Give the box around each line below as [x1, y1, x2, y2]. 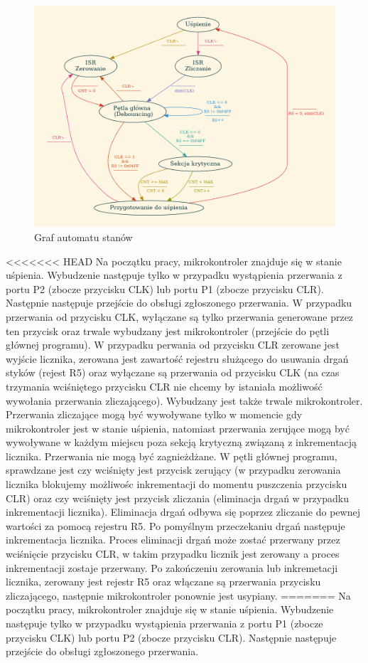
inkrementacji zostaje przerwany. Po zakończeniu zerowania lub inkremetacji [6, 560, 338, 575]
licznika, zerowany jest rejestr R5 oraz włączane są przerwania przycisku [6, 574, 321, 589]
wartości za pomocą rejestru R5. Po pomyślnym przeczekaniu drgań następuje [6, 518, 345, 533]
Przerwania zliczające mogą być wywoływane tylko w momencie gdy [6, 407, 303, 422]
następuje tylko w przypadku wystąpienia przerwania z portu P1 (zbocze [6, 616, 323, 630]
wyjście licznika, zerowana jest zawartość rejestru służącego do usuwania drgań [6, 351, 349, 366]
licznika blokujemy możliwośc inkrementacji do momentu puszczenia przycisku [6, 477, 347, 492]
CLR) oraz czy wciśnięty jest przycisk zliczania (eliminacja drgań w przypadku [6, 490, 349, 505]
